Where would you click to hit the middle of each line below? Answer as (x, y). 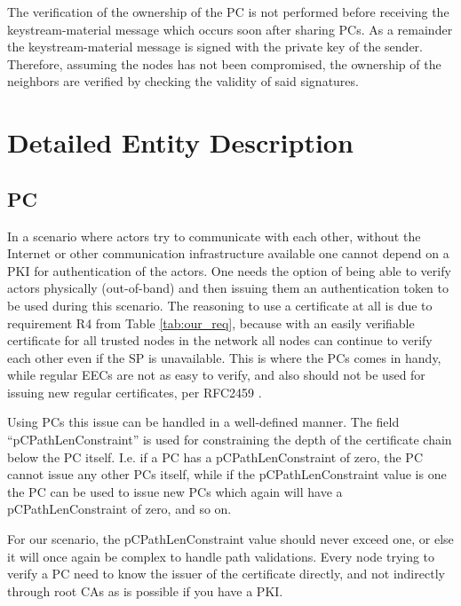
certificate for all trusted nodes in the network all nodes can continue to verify (220, 340)
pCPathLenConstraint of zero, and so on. (119, 509)
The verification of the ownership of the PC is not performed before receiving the (228, 12)
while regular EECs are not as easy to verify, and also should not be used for (216, 375)
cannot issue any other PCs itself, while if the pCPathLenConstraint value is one (227, 474)
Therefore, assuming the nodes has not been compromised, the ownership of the (224, 63)
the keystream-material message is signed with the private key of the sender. (215, 47)
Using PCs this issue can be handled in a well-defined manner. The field (203, 422)
